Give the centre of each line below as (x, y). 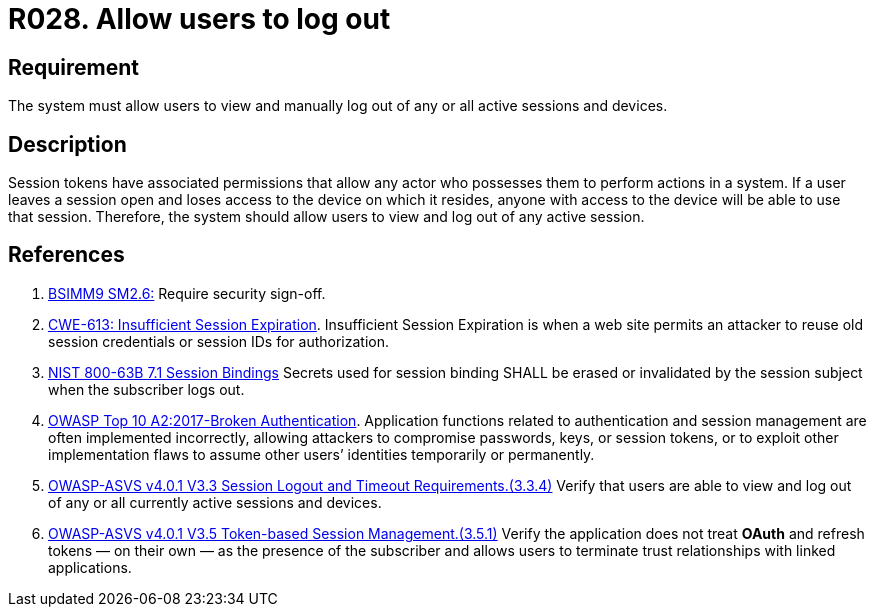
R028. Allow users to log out (199, 19)
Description (67, 144)
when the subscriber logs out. (146, 389)
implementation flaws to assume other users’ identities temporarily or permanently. (321, 454)
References (66, 255)
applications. (90, 567)
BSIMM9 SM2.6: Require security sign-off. (187, 293)
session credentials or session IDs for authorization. (219, 341)
